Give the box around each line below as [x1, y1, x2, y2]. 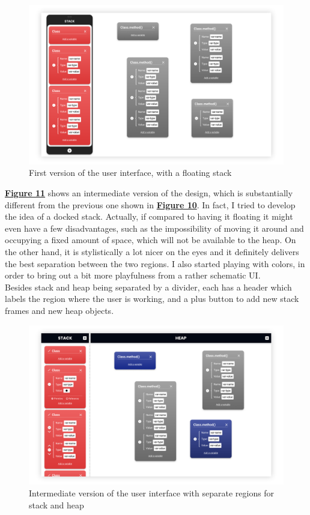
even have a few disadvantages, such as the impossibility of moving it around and [5, 221, 304, 234]
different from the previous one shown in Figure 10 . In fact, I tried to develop [5, 198, 296, 211]
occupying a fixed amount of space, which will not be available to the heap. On [5, 233, 296, 246]
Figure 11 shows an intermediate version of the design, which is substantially [5, 187, 293, 199]
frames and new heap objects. [5, 304, 114, 316]
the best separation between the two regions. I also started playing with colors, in [5, 257, 305, 270]
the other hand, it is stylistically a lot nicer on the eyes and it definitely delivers [5, 245, 299, 257]
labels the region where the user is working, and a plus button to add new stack [5, 292, 299, 305]
